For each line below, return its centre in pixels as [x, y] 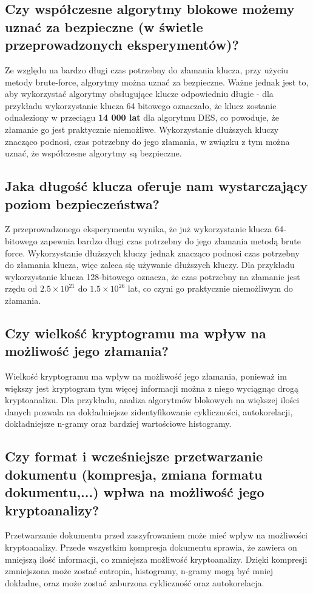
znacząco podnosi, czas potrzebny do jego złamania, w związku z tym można [147, 141]
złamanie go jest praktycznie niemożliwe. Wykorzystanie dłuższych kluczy [142, 129]
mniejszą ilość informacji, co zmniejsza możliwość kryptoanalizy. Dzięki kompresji [156, 559]
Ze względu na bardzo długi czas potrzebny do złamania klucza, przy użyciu [146, 69]
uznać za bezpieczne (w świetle [104, 26]
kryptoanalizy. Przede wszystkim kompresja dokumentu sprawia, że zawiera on [151, 547]
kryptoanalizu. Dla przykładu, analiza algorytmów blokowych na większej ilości [152, 400]
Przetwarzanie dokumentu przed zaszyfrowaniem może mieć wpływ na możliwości [156, 535]
